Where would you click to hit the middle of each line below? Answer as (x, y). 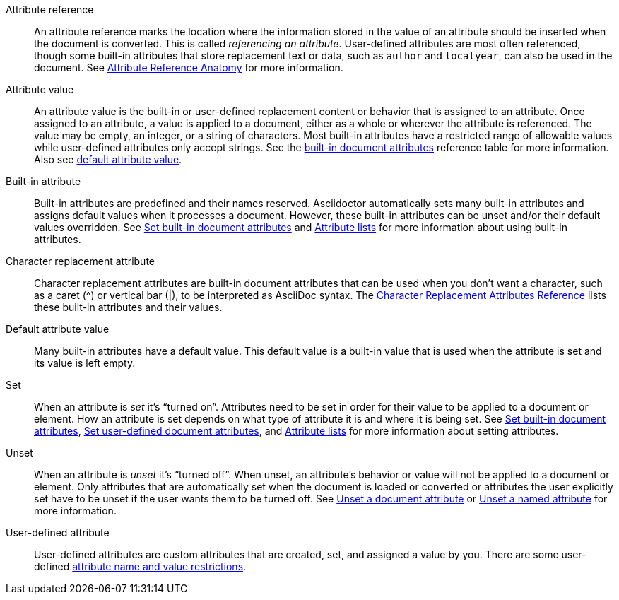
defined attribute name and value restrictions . (140, 566)
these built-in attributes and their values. (128, 307)
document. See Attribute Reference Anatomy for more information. (189, 67)
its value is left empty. (85, 363)
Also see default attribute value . (108, 159)
